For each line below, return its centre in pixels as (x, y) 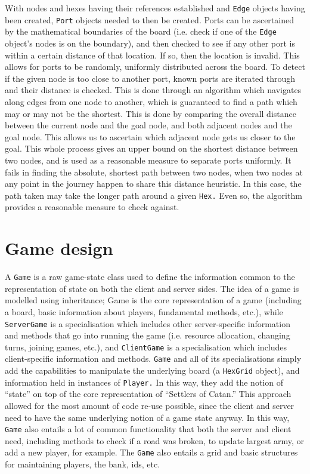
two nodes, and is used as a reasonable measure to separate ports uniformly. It (148, 160)
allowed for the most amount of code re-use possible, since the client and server (150, 405)
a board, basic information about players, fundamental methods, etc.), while (144, 311)
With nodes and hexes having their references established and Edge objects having (155, 8)
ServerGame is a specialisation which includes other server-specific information (148, 323)
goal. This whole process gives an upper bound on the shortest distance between (151, 148)
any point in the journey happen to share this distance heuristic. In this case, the (153, 184)
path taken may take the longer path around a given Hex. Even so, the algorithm (154, 195)
